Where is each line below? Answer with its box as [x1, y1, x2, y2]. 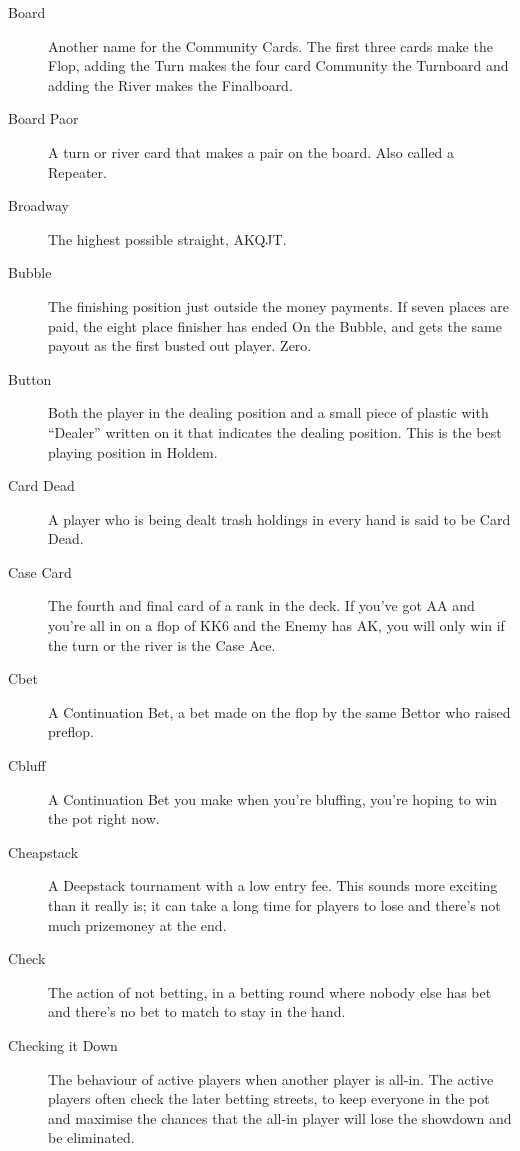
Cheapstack [8, 841, 79, 862]
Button [8, 368, 52, 389]
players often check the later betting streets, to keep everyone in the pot [48, 1088, 490, 1109]
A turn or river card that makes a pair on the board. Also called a [48, 141, 455, 162]
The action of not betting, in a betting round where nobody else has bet [48, 981, 492, 1002]
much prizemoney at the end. [48, 914, 227, 935]
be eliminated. [48, 1127, 135, 1148]
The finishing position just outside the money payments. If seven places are [48, 295, 510, 316]
